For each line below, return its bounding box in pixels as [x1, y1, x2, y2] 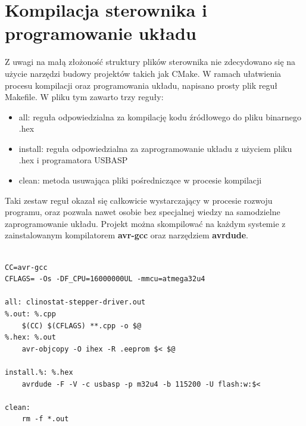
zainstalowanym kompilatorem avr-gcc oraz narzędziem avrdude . [5, 229, 248, 241]
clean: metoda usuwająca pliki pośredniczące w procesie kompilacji [18, 174, 262, 186]
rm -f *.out [21, 415, 69, 424]
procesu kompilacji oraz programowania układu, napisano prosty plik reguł [5, 79, 277, 91]
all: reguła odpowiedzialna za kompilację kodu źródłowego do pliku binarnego [18, 110, 302, 123]
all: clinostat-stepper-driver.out [5, 298, 146, 307]
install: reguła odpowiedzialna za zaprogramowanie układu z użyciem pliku [18, 142, 292, 154]
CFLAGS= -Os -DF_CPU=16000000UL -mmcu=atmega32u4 [5, 275, 205, 284]
